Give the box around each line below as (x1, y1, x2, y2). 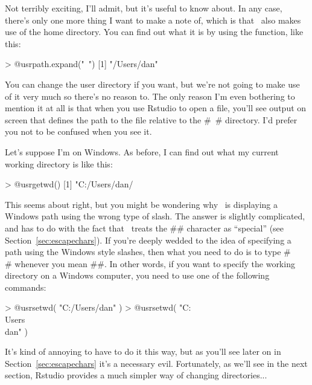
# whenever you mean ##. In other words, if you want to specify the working (5, 257, 295, 270)
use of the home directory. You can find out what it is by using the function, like (5, 25, 304, 38)
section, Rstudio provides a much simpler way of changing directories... (5, 369, 267, 381)
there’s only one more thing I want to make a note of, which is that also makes (5, 13, 301, 26)
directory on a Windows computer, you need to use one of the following (5, 269, 270, 282)
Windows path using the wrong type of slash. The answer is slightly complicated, (5, 210, 305, 222)
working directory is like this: (5, 157, 113, 170)
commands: (5, 280, 46, 293)
